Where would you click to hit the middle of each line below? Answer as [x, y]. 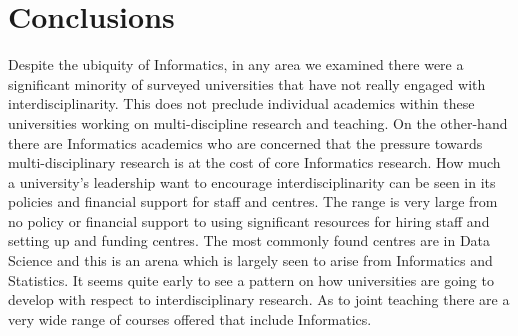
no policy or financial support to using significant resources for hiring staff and [249, 220]
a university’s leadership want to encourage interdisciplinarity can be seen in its [252, 181]
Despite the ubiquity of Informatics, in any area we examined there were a [236, 64]
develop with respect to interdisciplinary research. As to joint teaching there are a [259, 299]
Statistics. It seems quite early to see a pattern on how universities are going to [251, 279]
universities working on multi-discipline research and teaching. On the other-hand [258, 122]
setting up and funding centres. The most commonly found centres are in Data [249, 240]
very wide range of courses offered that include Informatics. [190, 318]
